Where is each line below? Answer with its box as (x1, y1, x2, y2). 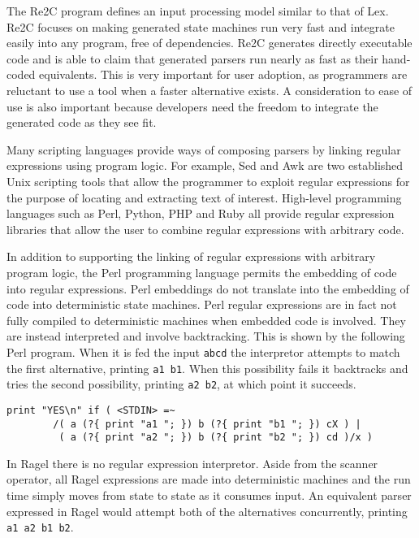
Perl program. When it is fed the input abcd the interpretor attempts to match (6, 343, 400, 360)
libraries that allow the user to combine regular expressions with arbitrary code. (6, 220, 404, 237)
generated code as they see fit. (6, 114, 157, 131)
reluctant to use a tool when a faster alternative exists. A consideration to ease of (6, 81, 413, 98)
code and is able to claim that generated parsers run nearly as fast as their (6, 50, 378, 67)
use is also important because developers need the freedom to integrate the (6, 98, 378, 115)
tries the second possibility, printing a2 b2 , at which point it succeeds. (6, 375, 356, 393)
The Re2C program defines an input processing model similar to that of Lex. (6, 2, 389, 19)
